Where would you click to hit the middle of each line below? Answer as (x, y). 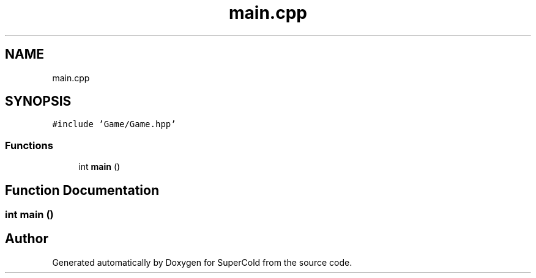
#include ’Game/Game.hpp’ (114, 124)
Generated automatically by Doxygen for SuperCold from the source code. (202, 262)
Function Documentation (82, 190)
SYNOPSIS (38, 101)
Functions (29, 145)
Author (27, 239)
